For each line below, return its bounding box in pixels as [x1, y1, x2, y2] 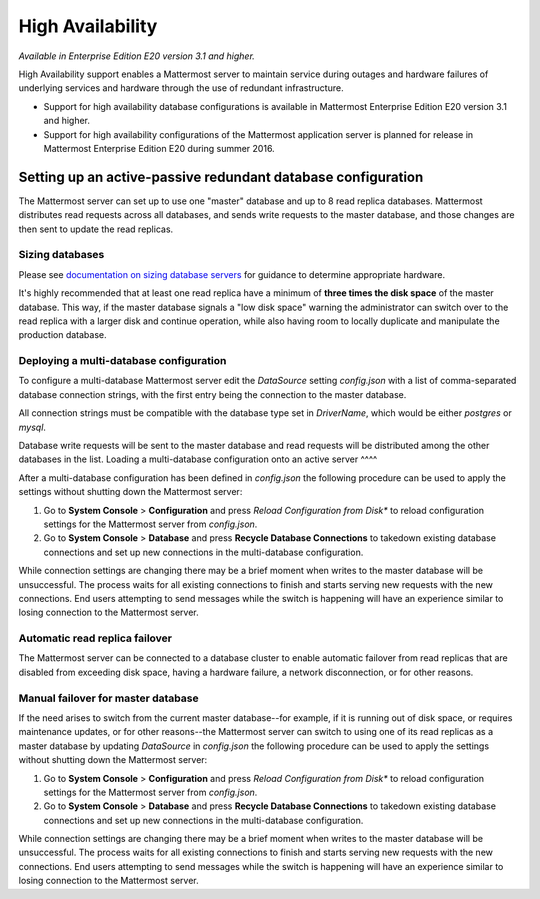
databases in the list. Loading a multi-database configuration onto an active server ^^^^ [18, 453, 378, 465]
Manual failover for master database [18, 691, 199, 705]
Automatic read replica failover [18, 631, 173, 645]
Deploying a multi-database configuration [18, 354, 227, 368]
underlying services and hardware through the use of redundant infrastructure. [18, 82, 344, 94]
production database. [18, 329, 107, 341]
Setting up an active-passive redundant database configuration [18, 168, 424, 185]
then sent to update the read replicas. [18, 223, 174, 235]
